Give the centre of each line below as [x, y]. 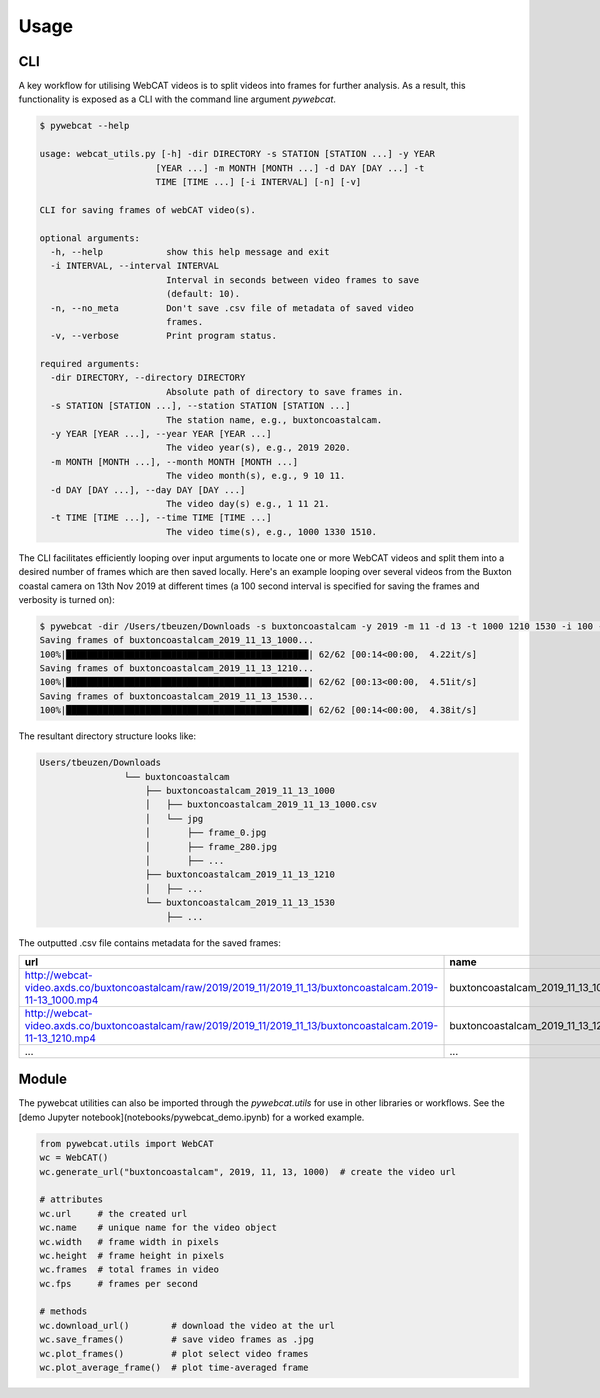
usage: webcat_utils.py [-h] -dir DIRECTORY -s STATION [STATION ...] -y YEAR [237, 154]
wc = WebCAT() [74, 1158]
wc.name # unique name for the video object [158, 1228]
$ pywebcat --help [84, 126]
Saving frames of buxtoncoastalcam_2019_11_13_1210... [176, 668]
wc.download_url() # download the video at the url [187, 1325]
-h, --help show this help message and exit [190, 251]
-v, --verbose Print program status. [163, 336]
